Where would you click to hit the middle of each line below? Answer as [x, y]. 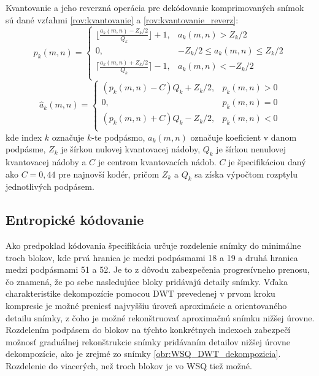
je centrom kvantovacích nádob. [157, 161]
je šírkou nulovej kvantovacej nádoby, [131, 149]
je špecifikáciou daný [267, 161]
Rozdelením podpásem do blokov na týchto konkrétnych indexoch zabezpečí [148, 330]
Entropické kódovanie [75, 220]
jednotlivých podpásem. [50, 186]
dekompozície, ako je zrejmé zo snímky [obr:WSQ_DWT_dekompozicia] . [143, 354]
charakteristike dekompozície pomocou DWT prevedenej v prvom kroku [140, 293]
